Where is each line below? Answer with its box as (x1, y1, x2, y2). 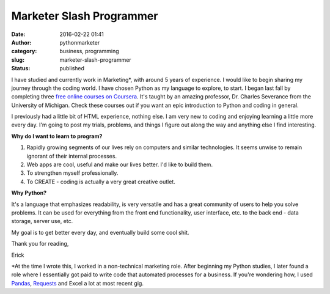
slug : (11, 56, 24, 64)
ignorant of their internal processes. (26, 152, 117, 160)
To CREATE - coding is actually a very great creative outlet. (26, 178, 175, 185)
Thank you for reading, (11, 240, 69, 248)
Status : (11, 65, 31, 72)
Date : (11, 31, 26, 38)
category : (11, 48, 37, 55)
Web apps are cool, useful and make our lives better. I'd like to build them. (26, 161, 213, 168)
